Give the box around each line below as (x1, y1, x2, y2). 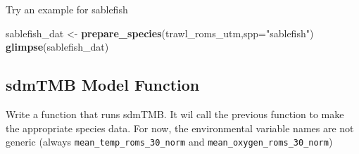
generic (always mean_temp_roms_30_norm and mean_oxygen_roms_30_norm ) (6, 134, 333, 149)
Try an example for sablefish (6, 2, 128, 16)
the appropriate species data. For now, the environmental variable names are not (6, 120, 354, 135)
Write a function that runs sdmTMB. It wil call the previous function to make (6, 106, 344, 121)
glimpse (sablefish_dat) (6, 39, 109, 54)
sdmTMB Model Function (6, 74, 200, 96)
